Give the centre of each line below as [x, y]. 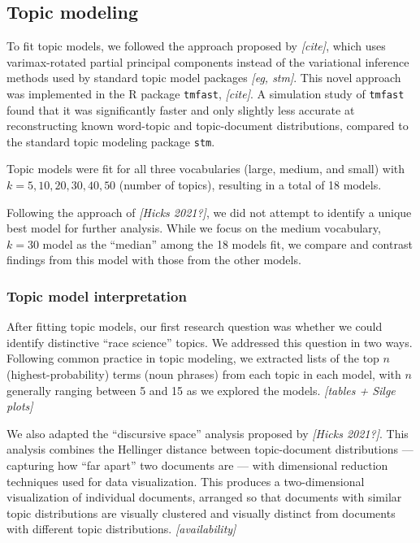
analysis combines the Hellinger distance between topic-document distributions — [210, 449]
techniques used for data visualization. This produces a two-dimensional [186, 481]
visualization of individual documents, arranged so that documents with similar [204, 497]
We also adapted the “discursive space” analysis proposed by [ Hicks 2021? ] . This [208, 433]
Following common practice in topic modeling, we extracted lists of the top [193, 358]
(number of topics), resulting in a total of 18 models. [250, 185]
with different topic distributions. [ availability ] [121, 529]
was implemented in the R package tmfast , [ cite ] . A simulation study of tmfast [206, 93]
